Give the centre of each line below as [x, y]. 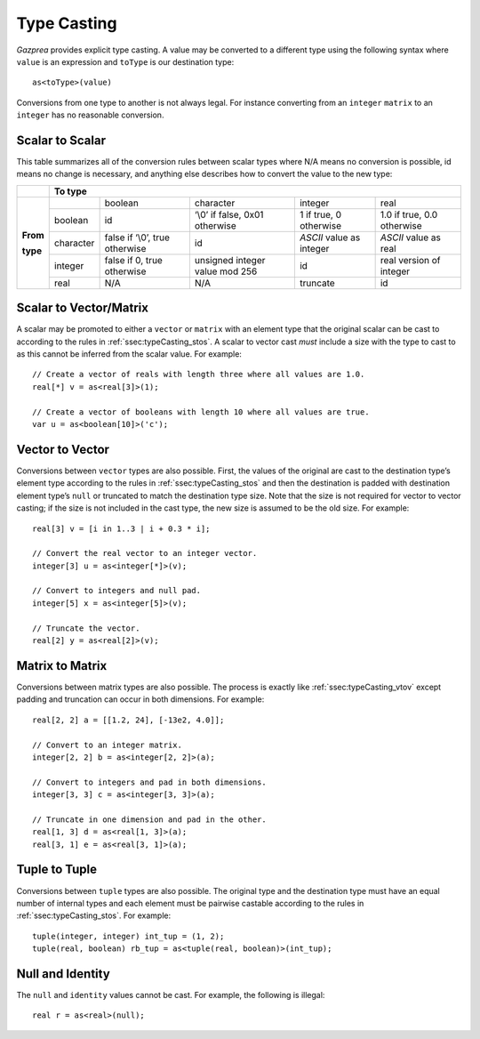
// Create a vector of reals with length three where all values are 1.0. [199, 375]
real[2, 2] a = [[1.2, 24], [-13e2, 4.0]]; [128, 720]
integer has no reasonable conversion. [90, 115]
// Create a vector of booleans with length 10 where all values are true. [201, 412]
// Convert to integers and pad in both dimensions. [149, 782]
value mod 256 [226, 271]
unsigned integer [230, 260]
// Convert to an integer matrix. [107, 745]
